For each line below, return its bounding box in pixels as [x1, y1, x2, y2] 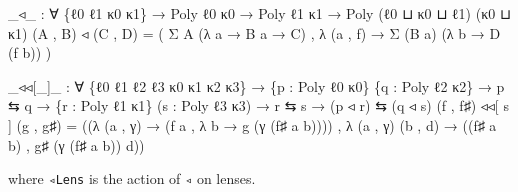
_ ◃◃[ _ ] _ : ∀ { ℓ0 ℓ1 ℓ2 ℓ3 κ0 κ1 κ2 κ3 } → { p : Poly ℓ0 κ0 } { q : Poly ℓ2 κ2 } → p [8, 75, 505, 96]
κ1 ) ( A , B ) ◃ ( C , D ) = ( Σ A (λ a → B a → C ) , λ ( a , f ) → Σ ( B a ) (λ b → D [8, 22, 501, 43]
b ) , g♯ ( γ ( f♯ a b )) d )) [8, 134, 145, 155]
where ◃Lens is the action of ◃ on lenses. [8, 168, 256, 189]
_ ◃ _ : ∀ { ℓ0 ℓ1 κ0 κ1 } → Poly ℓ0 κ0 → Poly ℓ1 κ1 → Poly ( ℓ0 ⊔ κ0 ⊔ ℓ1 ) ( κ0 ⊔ [8, 3, 511, 23]
